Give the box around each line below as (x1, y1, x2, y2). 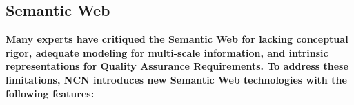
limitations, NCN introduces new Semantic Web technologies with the (6, 72, 347, 86)
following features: (6, 86, 95, 100)
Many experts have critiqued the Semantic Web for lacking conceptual (6, 32, 348, 46)
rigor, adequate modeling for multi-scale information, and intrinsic (6, 45, 328, 59)
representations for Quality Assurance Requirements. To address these (6, 59, 348, 73)
